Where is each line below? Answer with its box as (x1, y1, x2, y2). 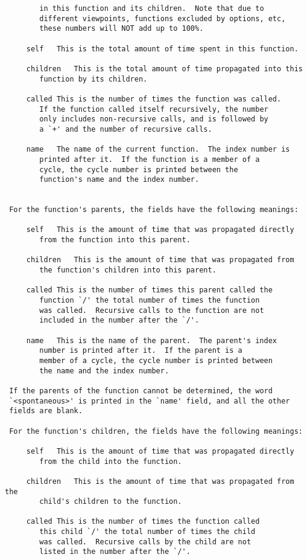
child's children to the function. (39, 497, 182, 506)
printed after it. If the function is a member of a (39, 155, 260, 164)
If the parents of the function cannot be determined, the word (9, 386, 273, 395)
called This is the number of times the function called (26, 517, 260, 526)
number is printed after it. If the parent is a (39, 346, 242, 355)
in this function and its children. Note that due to (39, 4, 264, 13)
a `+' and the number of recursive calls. (39, 124, 212, 134)
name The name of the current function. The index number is (26, 145, 290, 154)
